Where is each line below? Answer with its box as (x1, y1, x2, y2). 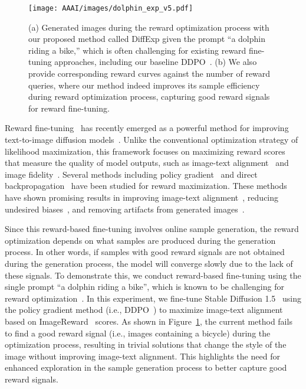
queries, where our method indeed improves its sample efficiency (28, 79, 260, 91)
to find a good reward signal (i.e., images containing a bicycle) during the (5, 326, 271, 339)
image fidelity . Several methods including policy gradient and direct (5, 168, 258, 180)
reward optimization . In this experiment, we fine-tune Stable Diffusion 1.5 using (5, 292, 302, 304)
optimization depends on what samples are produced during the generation (5, 234, 276, 246)
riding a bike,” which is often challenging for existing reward (28, 44, 246, 56)
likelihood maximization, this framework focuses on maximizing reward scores (5, 145, 285, 157)
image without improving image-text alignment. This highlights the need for (5, 349, 280, 362)
